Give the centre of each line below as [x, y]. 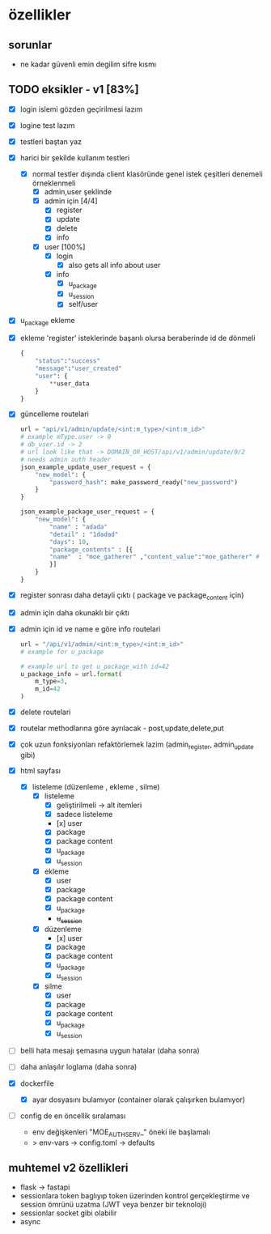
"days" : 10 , [70, 542]
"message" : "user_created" [79, 369]
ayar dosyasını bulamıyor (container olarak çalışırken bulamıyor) [138, 1100]
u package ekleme [47, 321]
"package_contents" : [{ [91, 549]
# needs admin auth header [66, 459]
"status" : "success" [68, 361]
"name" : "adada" [78, 527]
